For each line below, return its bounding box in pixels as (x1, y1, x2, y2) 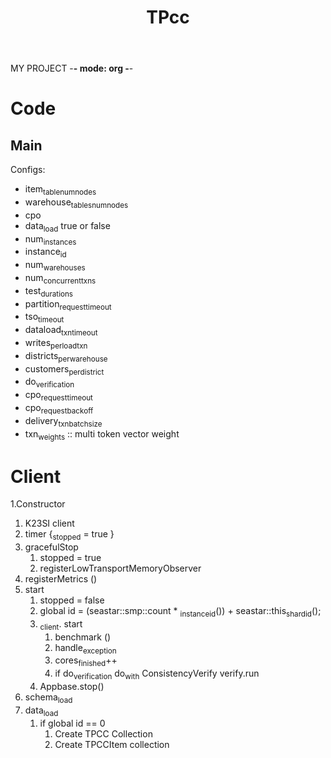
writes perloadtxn (24, 336, 88, 351)
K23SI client (24, 517, 75, 530)
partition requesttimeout (24, 297, 112, 312)
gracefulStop (24, 541, 79, 553)
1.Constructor (10, 498, 66, 510)
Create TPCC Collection (54, 727, 153, 740)
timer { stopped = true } (24, 528, 115, 543)
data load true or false (24, 219, 111, 234)
